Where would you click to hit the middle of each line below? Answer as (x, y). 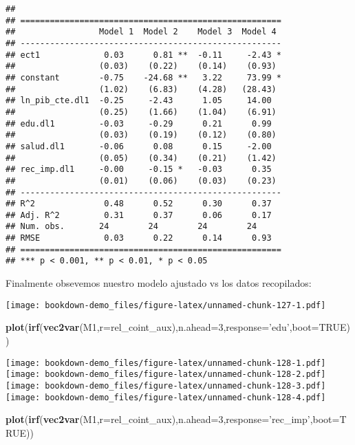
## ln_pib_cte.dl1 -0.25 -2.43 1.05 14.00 (139, 101)
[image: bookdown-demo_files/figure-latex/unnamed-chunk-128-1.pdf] (166, 363)
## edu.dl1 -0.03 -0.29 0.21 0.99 (139, 123)
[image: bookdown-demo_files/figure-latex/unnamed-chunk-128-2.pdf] (166, 375)
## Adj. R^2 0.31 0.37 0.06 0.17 (139, 215)
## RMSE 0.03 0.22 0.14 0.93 (139, 238)
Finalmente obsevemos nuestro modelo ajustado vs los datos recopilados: (159, 283)
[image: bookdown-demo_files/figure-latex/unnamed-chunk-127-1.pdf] (166, 305)
